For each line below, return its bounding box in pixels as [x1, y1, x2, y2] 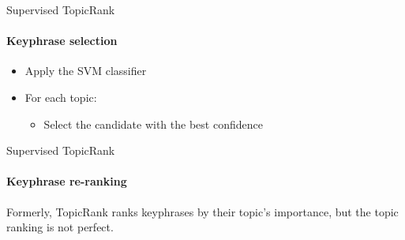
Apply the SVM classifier [24, 62, 147, 79]
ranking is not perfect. [6, 219, 114, 235]
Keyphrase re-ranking [6, 173, 127, 189]
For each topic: [24, 88, 97, 105]
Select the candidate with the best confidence [43, 115, 263, 132]
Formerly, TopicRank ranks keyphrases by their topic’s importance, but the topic [6, 203, 399, 219]
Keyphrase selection [6, 32, 118, 49]
